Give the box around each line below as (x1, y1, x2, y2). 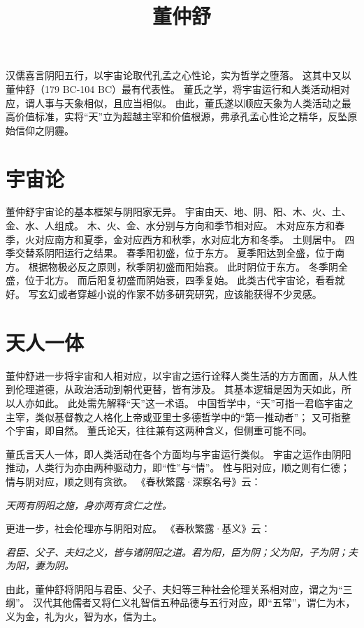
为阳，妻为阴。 (6, 558, 74, 573)
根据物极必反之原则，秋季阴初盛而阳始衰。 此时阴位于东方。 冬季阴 (28, 259, 338, 273)
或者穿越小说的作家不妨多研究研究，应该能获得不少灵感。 (57, 287, 322, 301)
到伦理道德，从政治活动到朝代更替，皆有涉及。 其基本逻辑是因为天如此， (6, 382, 342, 397)
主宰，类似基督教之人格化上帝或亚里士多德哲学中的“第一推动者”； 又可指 (6, 409, 341, 424)
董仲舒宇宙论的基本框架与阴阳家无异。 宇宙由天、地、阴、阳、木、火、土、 (6, 204, 351, 219)
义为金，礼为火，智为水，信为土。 (6, 609, 162, 624)
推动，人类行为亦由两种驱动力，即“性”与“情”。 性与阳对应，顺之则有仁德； (6, 460, 351, 475)
